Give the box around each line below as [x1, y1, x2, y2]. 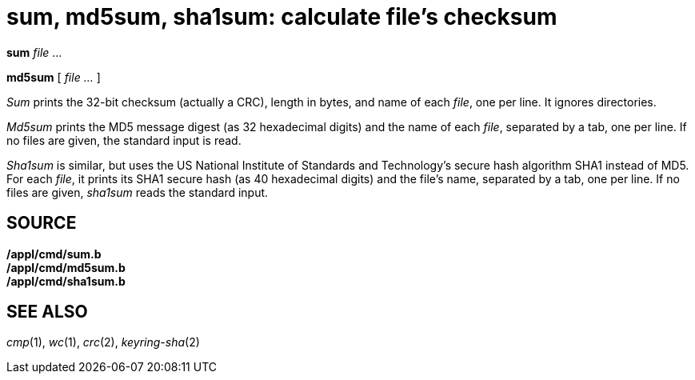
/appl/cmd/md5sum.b [6, 260, 126, 274]
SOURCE [6, 213, 77, 234]
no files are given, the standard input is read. [6, 133, 242, 147]
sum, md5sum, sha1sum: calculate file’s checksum [6, 3, 557, 30]
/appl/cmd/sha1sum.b [6, 274, 126, 288]
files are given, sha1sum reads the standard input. [6, 185, 269, 199]
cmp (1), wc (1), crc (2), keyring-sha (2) [6, 335, 200, 350]
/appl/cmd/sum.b [6, 246, 102, 261]
